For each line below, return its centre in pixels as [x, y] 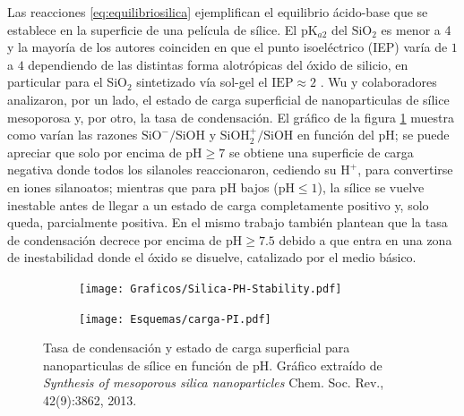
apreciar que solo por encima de [95, 152]
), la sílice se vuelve [371, 187]
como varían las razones [73, 135]
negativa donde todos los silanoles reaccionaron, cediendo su [172, 170]
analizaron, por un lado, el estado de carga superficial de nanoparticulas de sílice [228, 99]
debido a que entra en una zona [365, 239]
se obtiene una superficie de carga [321, 152]
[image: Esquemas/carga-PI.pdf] [175, 319]
